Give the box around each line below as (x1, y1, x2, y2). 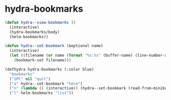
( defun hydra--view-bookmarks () (5, 20, 76, 25)
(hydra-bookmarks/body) (9, 29, 60, 35)
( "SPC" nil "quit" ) (9, 76, 51, 82)
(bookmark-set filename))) (14, 58, 71, 63)
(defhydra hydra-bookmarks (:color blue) (5, 67, 94, 72)
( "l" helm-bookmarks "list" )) (9, 90, 74, 96)
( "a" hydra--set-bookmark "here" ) (9, 81, 83, 86)
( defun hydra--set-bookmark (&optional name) (5, 43, 103, 48)
